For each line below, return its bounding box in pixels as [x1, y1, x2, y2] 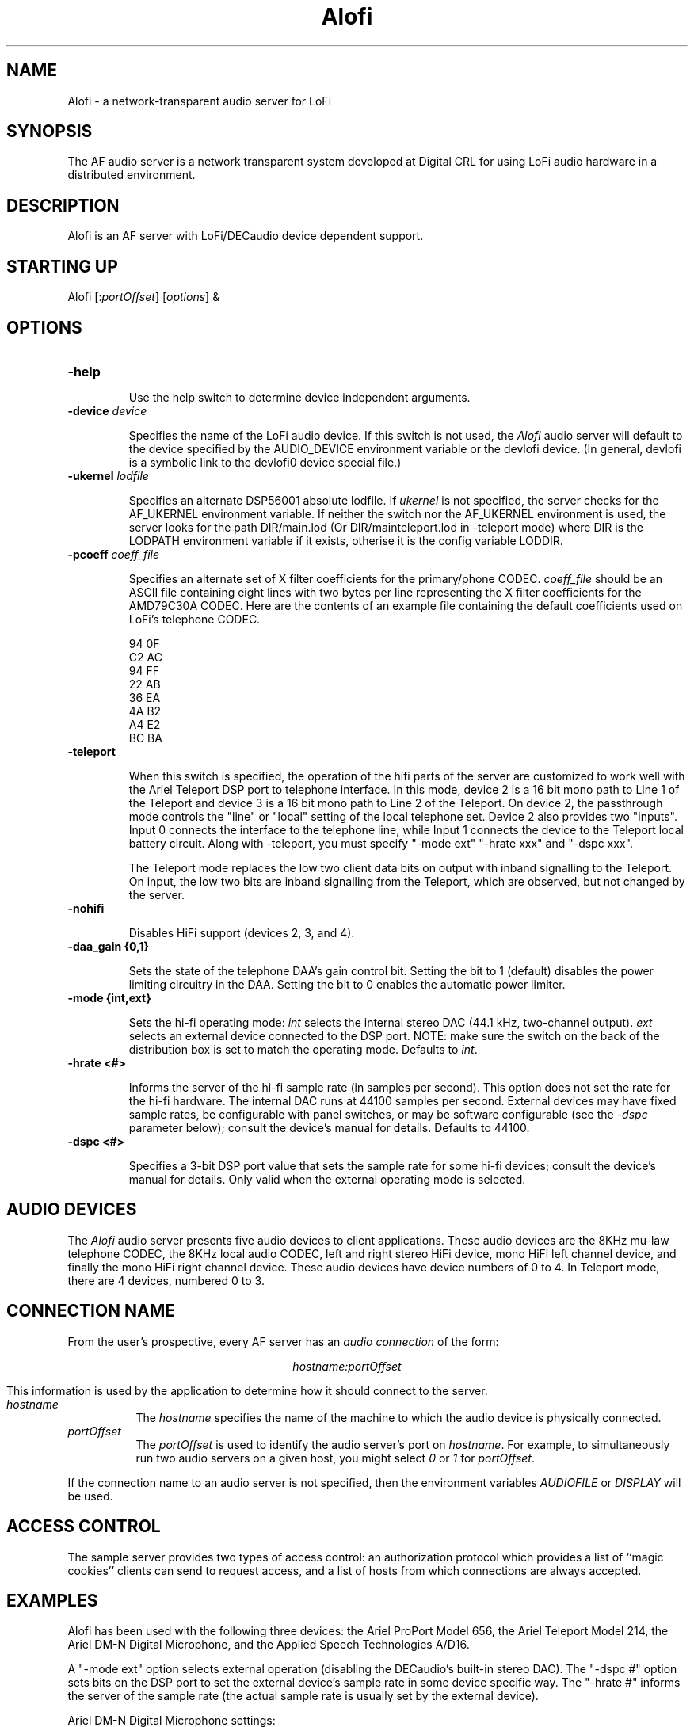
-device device [67, 403, 147, 417]
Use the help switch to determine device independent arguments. [128, 390, 471, 404]
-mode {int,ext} [67, 990, 151, 1005]
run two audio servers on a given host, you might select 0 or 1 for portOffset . [135, 1451, 535, 1465]
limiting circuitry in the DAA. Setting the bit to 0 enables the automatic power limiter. [128, 977, 566, 991]
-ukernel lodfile [67, 468, 149, 482]
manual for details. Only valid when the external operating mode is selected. [128, 1172, 526, 1186]
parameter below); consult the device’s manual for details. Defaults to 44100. [128, 1120, 530, 1134]
